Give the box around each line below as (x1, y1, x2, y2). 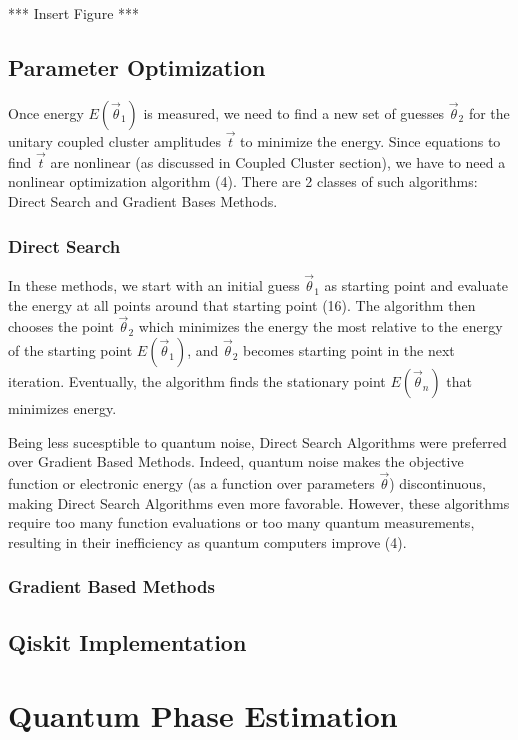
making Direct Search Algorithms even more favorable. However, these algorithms (8, 492, 510, 513)
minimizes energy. (8, 398, 117, 419)
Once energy (8, 102, 84, 123)
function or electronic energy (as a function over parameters (8, 473, 375, 494)
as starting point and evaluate (324, 275, 508, 296)
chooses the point (8, 316, 114, 337)
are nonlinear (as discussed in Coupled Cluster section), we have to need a (50, 151, 506, 172)
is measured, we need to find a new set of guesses (143, 102, 445, 123)
